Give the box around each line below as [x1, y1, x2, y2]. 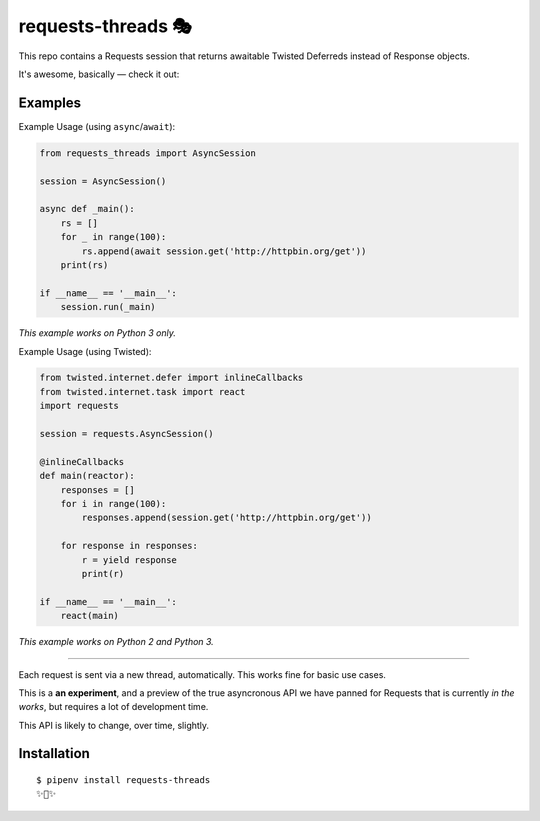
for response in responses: [60, 540, 199, 552]
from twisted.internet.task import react [39, 386, 246, 397]
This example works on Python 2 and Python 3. [18, 636, 214, 648]
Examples [18, 94, 82, 111]
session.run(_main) [60, 301, 157, 313]
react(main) [60, 610, 120, 622]
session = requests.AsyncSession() [39, 428, 214, 440]
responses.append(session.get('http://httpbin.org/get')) [81, 512, 372, 524]
